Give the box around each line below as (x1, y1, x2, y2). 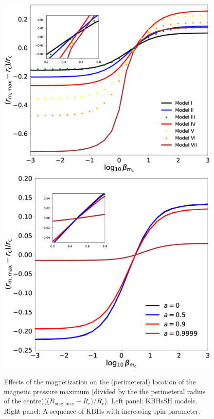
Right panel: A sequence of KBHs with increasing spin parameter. (4, 405, 200, 416)
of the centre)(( (4, 396, 50, 406)
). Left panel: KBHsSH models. (104, 396, 197, 406)
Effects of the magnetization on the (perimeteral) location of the (4, 377, 196, 387)
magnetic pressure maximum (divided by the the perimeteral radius (4, 386, 206, 396)
